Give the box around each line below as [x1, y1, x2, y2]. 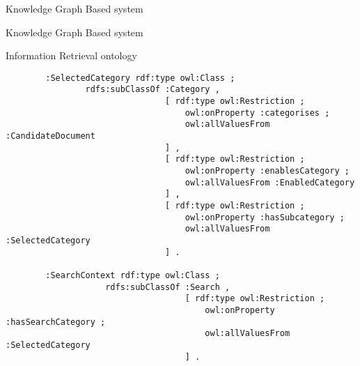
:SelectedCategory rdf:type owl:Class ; [45, 73, 235, 83]
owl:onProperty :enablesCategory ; [185, 166, 350, 176]
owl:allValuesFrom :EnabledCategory [185, 177, 355, 188]
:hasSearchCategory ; [6, 317, 106, 327]
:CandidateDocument [6, 131, 95, 142]
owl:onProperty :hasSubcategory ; [185, 212, 345, 222]
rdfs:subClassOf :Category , [85, 84, 220, 95]
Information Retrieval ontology [6, 48, 137, 63]
